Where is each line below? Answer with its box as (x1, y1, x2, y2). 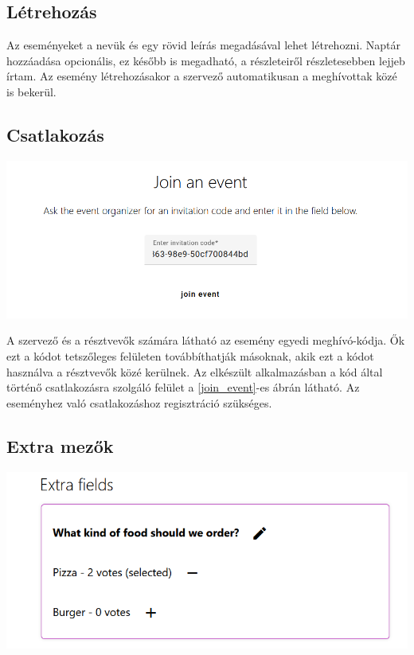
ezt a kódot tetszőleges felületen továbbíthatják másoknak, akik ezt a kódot (6, 347, 374, 364)
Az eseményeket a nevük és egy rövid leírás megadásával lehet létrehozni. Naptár (6, 37, 401, 53)
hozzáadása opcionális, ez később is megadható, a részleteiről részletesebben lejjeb (6, 52, 405, 68)
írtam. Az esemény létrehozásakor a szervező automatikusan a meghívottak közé (6, 68, 397, 84)
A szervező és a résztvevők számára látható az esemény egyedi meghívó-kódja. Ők (6, 332, 405, 349)
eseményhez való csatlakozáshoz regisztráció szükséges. (6, 394, 272, 411)
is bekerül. (6, 83, 57, 99)
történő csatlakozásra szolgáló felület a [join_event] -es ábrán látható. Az (6, 379, 360, 396)
